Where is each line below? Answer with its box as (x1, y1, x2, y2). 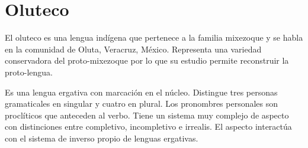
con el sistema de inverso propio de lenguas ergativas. (5, 131, 198, 144)
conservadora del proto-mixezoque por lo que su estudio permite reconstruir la (5, 54, 289, 67)
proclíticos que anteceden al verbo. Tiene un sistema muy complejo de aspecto (5, 108, 289, 121)
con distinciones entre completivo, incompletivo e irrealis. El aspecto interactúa (5, 120, 292, 133)
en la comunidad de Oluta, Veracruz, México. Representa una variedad (5, 42, 262, 55)
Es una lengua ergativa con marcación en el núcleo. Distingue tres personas (5, 85, 278, 98)
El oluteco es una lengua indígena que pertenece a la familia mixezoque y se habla (5, 31, 303, 44)
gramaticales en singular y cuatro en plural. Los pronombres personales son (5, 97, 278, 110)
